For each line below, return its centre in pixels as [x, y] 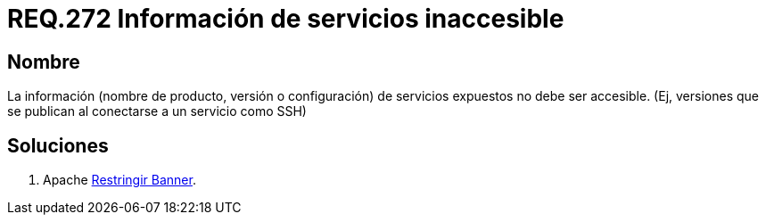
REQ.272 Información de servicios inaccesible [286, 19]
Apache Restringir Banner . [119, 180]
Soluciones [58, 145]
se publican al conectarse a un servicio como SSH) [157, 111]
